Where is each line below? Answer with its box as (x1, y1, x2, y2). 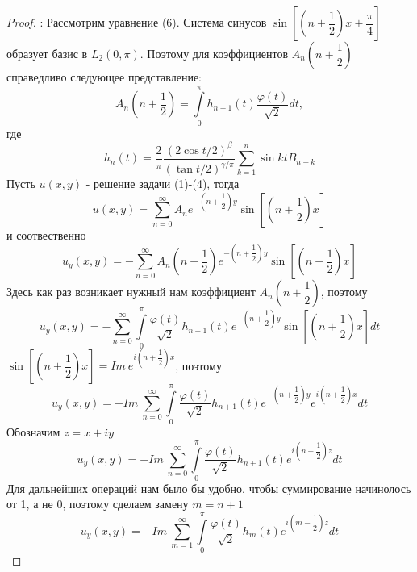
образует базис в (6, 45, 88, 61)
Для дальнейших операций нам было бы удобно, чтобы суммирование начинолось (6, 479, 411, 496)
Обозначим (6, 424, 60, 440)
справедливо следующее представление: (6, 69, 202, 85)
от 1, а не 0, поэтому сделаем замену (6, 495, 189, 512)
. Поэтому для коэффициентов (140, 45, 289, 61)
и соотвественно (6, 227, 86, 244)
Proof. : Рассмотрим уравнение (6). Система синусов (6, 14, 267, 30)
